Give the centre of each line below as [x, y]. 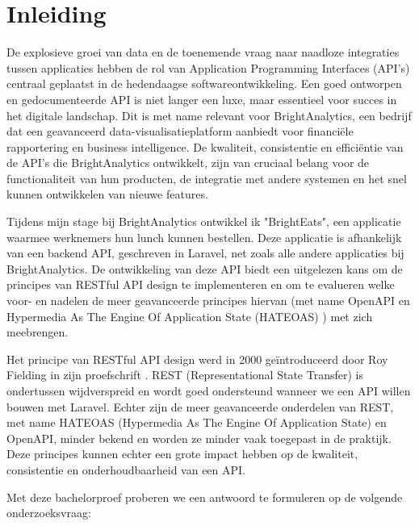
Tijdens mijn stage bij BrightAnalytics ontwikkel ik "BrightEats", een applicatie [204, 221]
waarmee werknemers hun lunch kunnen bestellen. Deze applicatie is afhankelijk [204, 237]
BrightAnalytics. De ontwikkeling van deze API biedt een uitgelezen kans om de [205, 268]
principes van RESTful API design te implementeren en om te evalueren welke [201, 284]
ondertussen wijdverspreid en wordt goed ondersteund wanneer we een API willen [209, 390]
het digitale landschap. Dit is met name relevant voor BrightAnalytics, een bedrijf [209, 115]
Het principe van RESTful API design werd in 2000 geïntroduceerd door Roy [197, 359]
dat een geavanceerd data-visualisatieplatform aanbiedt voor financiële [180, 131]
